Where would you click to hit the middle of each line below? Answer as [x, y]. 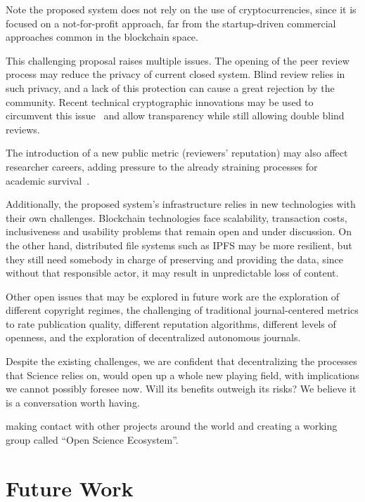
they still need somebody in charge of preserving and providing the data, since [174, 259]
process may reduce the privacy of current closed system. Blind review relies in [175, 74]
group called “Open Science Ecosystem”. [92, 440]
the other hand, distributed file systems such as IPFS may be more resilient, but [179, 245]
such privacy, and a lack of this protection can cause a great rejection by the [170, 87]
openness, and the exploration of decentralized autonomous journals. [153, 337]
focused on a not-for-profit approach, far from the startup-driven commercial [171, 23]
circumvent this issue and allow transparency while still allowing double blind [175, 115]
